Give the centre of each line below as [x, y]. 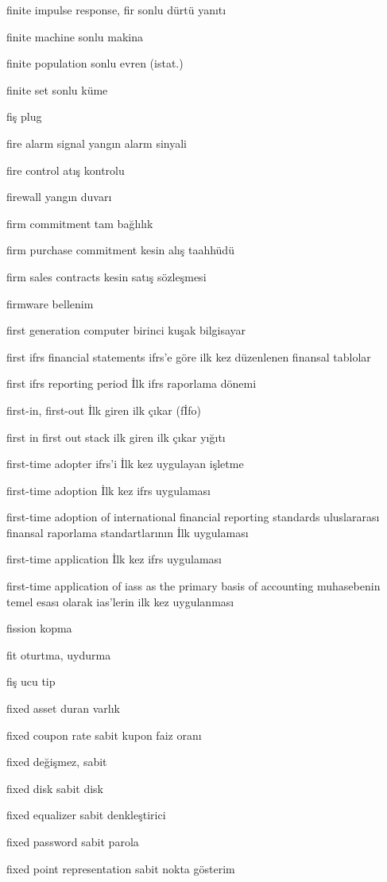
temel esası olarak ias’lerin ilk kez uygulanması [120, 601]
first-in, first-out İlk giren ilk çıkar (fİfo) [104, 410]
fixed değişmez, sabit [57, 762]
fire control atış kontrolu [66, 170]
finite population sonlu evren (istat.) [95, 63]
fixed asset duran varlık [63, 708]
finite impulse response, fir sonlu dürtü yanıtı [116, 10]
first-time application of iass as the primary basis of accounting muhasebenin [193, 586]
